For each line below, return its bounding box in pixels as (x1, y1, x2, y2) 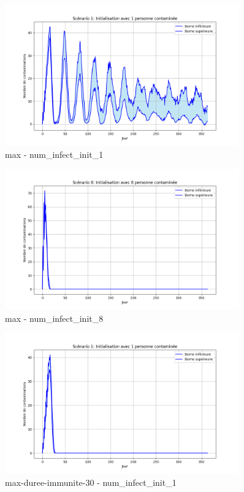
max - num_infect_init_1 (5, 147, 104, 160)
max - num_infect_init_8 (5, 311, 104, 324)
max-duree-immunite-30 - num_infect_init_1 (5, 475, 177, 488)
